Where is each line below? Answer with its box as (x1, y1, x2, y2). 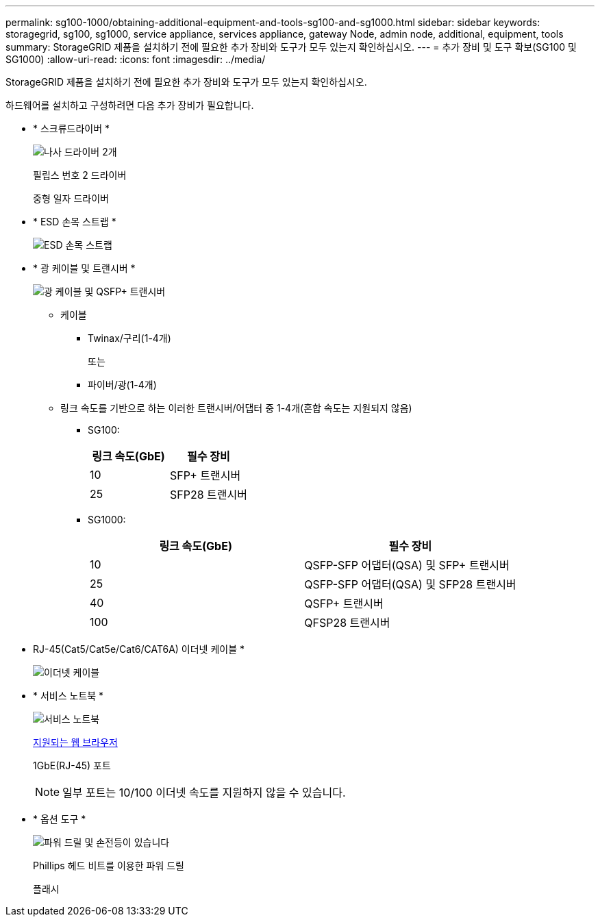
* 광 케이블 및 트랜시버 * (33, 262, 136, 274)
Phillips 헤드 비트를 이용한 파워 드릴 (33, 860, 184, 871)
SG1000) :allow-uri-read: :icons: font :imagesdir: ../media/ (5, 53, 266, 65)
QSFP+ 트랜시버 (304, 597, 384, 610)
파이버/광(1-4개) (88, 379, 157, 390)
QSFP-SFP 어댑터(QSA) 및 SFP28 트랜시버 (304, 577, 516, 591)
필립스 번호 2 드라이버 (33, 169, 127, 181)
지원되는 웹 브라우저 (33, 736, 118, 748)
